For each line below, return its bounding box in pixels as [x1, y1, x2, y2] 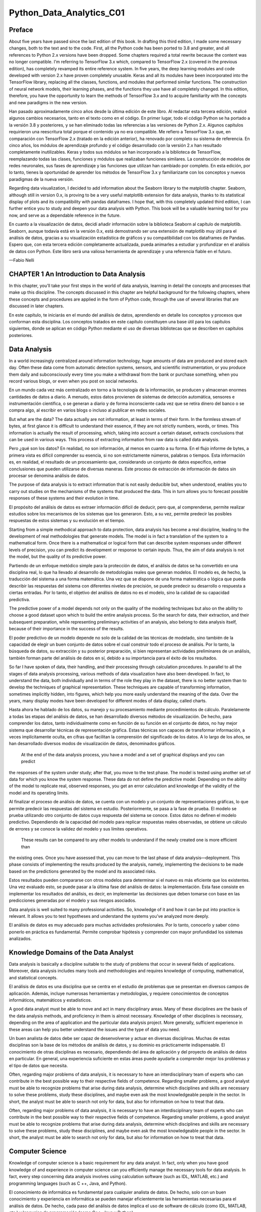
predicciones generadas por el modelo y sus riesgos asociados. [9, 897, 136, 904]
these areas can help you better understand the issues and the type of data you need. [9, 1026, 180, 1032]
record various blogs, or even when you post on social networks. [9, 378, 138, 384]
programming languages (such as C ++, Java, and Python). [9, 1180, 127, 1186]
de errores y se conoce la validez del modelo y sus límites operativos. [9, 826, 148, 831]
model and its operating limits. [9, 790, 69, 796]
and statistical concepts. [9, 974, 58, 980]
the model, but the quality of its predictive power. [9, 554, 107, 559]
